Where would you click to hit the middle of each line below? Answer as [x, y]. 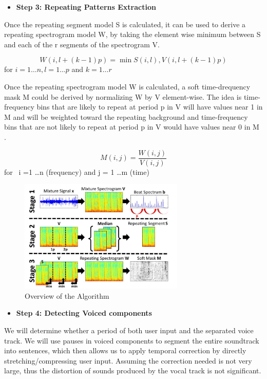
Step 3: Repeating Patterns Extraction [86, 7]
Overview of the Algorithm [67, 295]
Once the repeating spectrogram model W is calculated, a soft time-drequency [127, 86]
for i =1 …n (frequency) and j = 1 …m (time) [77, 172]
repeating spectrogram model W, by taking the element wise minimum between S [132, 34]
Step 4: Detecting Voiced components [84, 313]
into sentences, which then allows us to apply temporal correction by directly [125, 350]
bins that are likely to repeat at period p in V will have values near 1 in [150, 107]
